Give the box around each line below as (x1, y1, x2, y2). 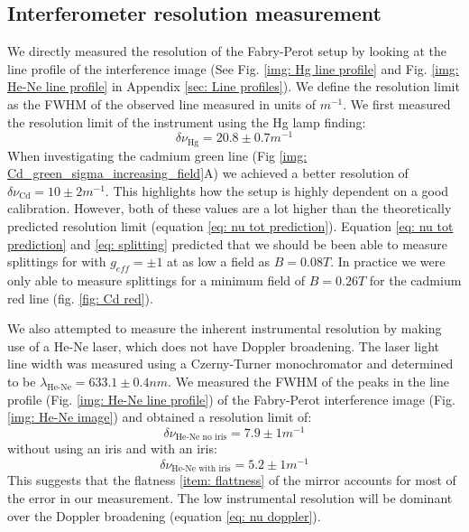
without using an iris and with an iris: (7, 439, 217, 458)
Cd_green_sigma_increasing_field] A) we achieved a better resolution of (7, 163, 409, 182)
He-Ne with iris (171, 464, 231, 474)
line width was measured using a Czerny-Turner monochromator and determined (7, 354, 454, 373)
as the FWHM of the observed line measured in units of (7, 94, 317, 113)
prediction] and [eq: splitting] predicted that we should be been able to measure (7, 234, 448, 253)
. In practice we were (330, 252, 446, 271)
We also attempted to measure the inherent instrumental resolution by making (7, 319, 442, 338)
